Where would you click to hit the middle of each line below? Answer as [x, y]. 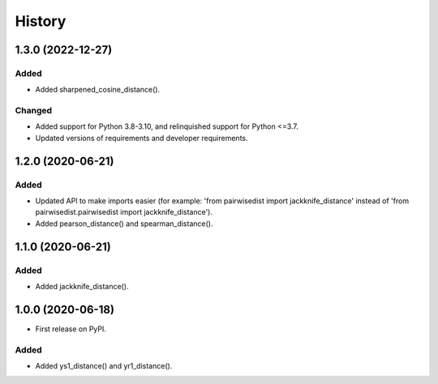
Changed [34, 111]
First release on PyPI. [71, 329]
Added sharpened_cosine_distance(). [98, 90]
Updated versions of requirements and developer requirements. [142, 138]
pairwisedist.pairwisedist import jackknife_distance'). [124, 212]
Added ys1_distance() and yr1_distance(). [104, 365]
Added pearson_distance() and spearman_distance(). [124, 224]
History [41, 21]
